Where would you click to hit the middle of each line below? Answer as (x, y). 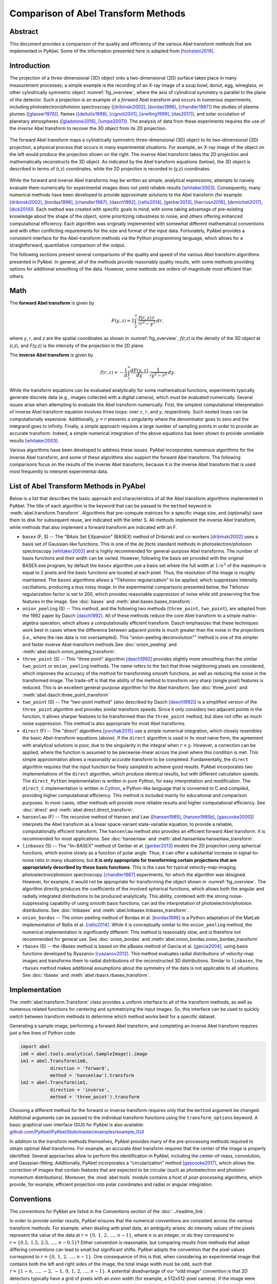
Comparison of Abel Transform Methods (97, 13)
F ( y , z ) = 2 (123, 320)
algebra (30, 623)
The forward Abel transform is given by (52, 303)
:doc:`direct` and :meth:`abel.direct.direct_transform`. (78, 810)
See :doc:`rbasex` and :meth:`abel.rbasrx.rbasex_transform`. (86, 975)
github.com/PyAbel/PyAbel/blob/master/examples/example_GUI (77, 1132)
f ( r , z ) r (147, 318)
